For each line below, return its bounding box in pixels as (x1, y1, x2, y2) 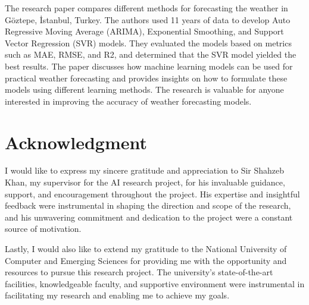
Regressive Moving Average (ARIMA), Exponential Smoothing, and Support (5, 25, 284, 37)
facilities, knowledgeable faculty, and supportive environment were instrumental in (5, 277, 305, 290)
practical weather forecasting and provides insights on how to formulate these (5, 71, 288, 84)
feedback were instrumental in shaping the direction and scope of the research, (5, 199, 291, 212)
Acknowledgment (5, 130, 147, 154)
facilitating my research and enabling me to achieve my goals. (5, 289, 230, 301)
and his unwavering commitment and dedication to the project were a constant (5, 210, 293, 223)
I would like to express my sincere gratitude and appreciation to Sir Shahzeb (5, 164, 285, 177)
